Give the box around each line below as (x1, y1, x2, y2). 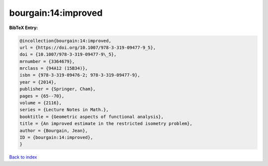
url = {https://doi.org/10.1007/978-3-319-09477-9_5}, (19, 44, 156, 50)
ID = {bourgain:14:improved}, (19, 135, 93, 140)
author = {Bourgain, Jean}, (19, 127, 88, 133)
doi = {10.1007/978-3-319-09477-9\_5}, (19, 52, 117, 57)
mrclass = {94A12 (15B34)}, (19, 66, 88, 71)
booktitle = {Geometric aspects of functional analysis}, (19, 114, 164, 120)
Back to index (9, 154, 37, 160)
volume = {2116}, (19, 100, 62, 106)
